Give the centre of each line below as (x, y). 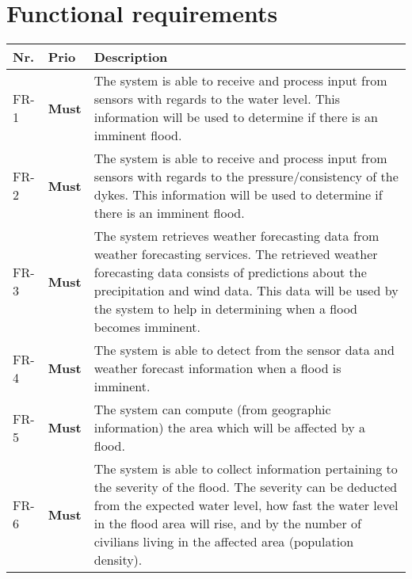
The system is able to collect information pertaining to (246, 469)
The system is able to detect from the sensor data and (244, 350)
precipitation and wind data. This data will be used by (246, 291)
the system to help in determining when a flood (225, 309)
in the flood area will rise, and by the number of (227, 524)
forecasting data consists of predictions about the (230, 272)
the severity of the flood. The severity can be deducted (246, 487)
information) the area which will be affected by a (230, 428)
